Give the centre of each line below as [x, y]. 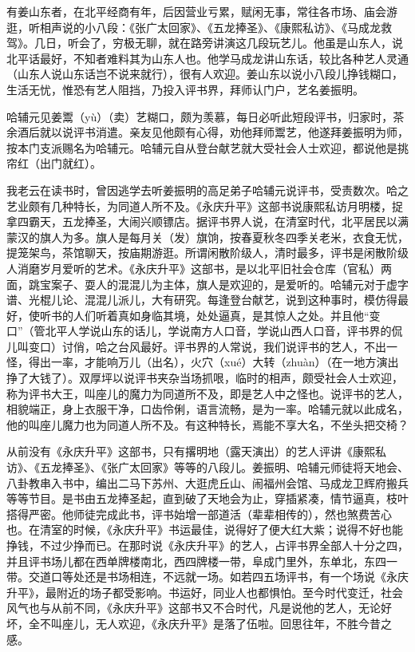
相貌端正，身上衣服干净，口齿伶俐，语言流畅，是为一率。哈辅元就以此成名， [207, 409]
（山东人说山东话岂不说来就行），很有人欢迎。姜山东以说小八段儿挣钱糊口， [205, 74]
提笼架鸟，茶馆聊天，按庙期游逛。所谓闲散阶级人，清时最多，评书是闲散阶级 [207, 253]
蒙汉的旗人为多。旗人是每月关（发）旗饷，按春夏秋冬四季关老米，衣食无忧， [207, 237]
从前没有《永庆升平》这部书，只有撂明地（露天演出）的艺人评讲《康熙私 [196, 451]
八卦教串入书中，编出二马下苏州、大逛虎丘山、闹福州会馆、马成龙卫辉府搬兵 [207, 482]
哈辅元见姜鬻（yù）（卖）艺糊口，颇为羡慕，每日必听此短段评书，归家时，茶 [206, 116]
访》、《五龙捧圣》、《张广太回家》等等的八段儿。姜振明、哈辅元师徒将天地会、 [207, 467]
